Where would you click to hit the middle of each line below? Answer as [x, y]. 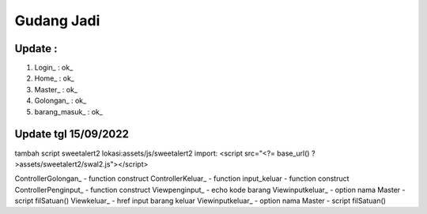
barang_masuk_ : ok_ [68, 111]
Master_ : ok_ [56, 89]
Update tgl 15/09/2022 [72, 134]
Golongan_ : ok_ [60, 101]
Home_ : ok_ [54, 78]
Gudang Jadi [57, 21]
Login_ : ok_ [54, 68]
